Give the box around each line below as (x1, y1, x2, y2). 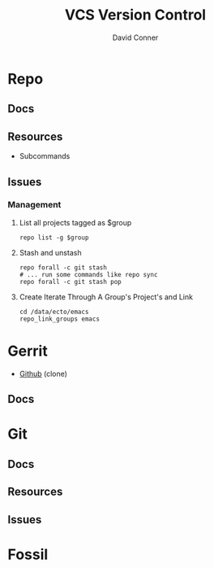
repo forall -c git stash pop (19, 277, 122, 286)
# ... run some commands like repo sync (19, 270, 158, 278)
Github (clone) (19, 369, 68, 378)
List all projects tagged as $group (19, 217, 132, 227)
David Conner (112, 33, 159, 42)
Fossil (7, 545, 49, 563)
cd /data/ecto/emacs (19, 308, 89, 316)
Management (7, 199, 62, 211)
